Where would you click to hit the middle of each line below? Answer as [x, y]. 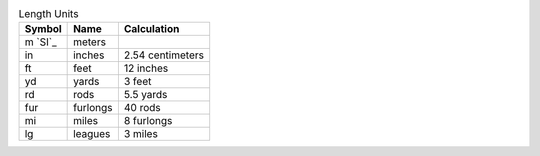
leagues [92, 134]
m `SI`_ [40, 42]
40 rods [142, 108]
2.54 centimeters [164, 55]
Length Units [48, 14]
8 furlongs [148, 121]
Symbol [43, 29]
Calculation [151, 29]
